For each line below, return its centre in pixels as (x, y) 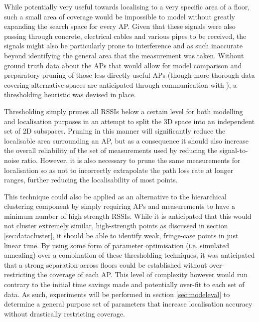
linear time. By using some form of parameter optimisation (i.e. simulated (117, 245)
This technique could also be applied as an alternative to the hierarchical (115, 196)
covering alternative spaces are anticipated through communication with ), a (121, 84)
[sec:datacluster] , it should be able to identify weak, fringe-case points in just (121, 236)
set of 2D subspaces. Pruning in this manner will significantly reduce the (115, 131)
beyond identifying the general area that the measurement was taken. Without (124, 55)
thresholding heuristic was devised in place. (70, 94)
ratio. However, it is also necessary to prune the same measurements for (131, 160)
